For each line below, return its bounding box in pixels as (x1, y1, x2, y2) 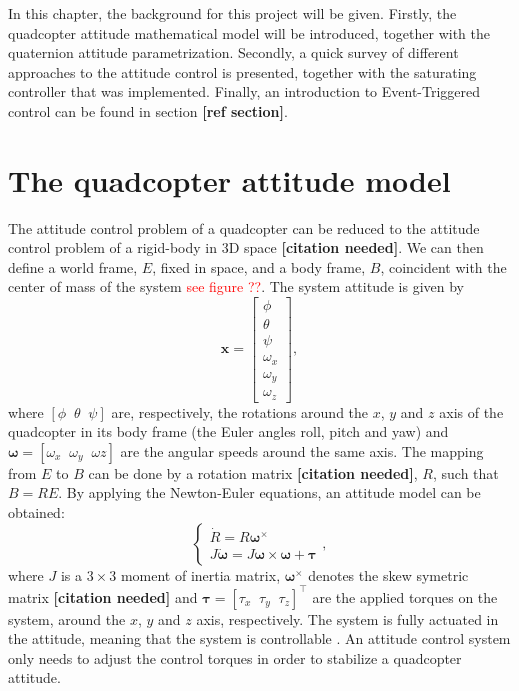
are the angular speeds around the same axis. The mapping (120, 440, 484, 461)
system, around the (8, 608, 126, 629)
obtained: (8, 502, 65, 522)
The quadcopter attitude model (8, 159, 451, 200)
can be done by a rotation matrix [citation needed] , (88, 462, 418, 483)
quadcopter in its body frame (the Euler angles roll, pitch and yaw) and (8, 421, 449, 442)
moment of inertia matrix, (120, 564, 281, 585)
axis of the (439, 401, 504, 422)
